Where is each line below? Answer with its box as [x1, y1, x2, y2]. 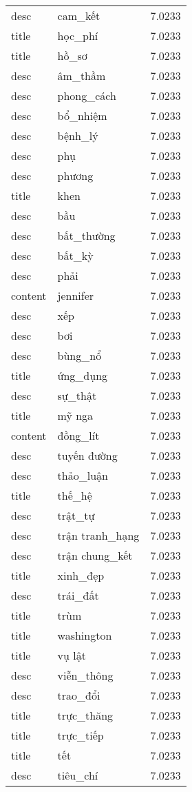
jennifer [57, 287, 94, 303]
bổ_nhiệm [57, 108, 107, 123]
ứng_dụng [57, 367, 108, 383]
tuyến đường [57, 447, 118, 463]
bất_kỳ [57, 247, 94, 263]
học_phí [57, 28, 98, 43]
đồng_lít [57, 427, 100, 443]
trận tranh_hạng [57, 527, 140, 543]
